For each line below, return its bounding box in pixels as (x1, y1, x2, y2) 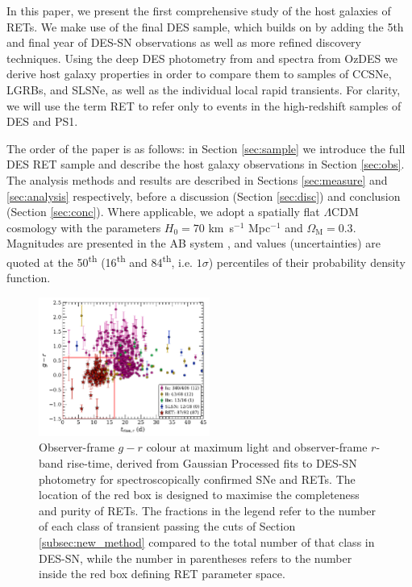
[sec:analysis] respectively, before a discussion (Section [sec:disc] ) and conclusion (6, 187, 401, 204)
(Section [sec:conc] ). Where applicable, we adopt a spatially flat (6, 203, 320, 220)
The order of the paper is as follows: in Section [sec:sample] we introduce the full (6, 139, 406, 156)
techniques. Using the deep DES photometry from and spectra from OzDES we (6, 49, 397, 66)
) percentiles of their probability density (208, 253, 406, 270)
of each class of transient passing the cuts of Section (39, 518, 296, 535)
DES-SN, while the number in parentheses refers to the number (39, 549, 352, 566)
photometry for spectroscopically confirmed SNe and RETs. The (39, 470, 356, 487)
